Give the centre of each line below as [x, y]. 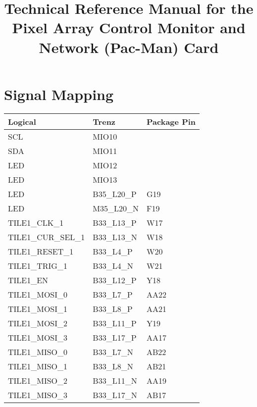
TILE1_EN [28, 280]
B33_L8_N [113, 366]
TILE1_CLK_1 [36, 222]
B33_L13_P [115, 222]
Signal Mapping [59, 94]
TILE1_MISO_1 [38, 366]
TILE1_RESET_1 [41, 251]
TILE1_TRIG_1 [38, 265]
